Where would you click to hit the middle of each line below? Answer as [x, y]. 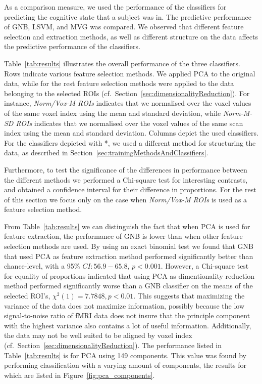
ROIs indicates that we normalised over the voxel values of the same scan [129, 123]
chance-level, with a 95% [42, 266]
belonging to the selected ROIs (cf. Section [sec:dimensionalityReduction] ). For [127, 93]
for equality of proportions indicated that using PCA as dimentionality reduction [129, 275]
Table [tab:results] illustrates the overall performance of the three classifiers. [122, 63]
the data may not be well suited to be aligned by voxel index [98, 335]
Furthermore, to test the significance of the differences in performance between [126, 169]
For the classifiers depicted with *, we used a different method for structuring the [130, 142]
